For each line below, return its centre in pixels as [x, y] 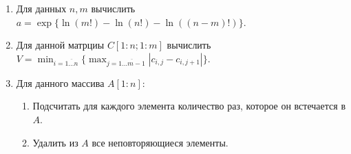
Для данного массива [60, 82]
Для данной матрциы [60, 45]
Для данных [41, 8]
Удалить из [55, 142]
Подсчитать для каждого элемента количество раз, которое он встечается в [189, 106]
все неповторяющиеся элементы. [160, 142]
